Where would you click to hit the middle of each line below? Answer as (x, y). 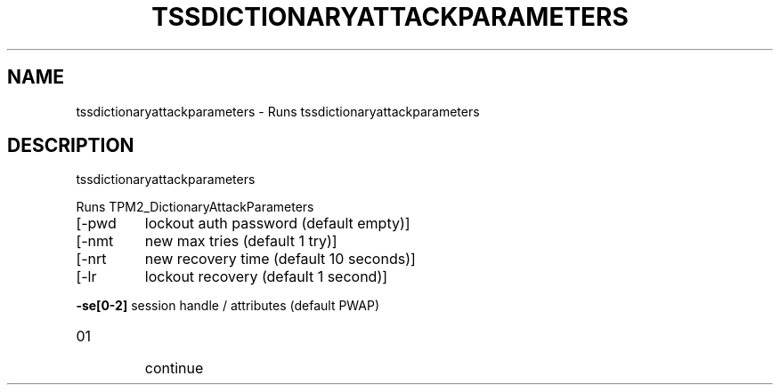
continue (174, 368)
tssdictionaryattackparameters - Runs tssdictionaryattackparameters (278, 111)
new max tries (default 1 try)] (241, 241)
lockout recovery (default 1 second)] (266, 277)
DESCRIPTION (71, 146)
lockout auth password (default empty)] (277, 224)
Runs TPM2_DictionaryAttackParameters (195, 207)
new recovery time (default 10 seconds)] (280, 259)
